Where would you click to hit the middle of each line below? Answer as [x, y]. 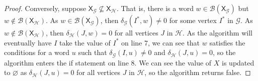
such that [93, 52]
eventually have [28, 42]
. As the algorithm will [218, 32]
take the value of [85, 42]
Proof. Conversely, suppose [45, 8]
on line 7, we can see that [161, 42]
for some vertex [193, 20]
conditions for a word [37, 52]
